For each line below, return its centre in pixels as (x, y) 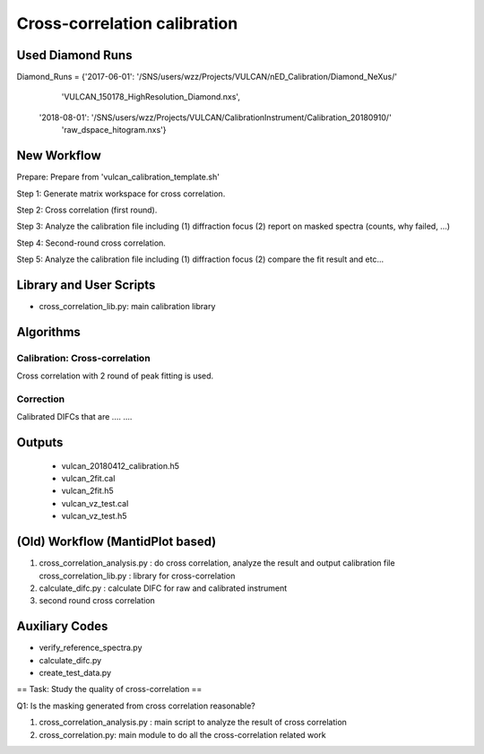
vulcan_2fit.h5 (87, 491)
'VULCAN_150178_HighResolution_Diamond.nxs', (151, 97)
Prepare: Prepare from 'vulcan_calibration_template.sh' (118, 177)
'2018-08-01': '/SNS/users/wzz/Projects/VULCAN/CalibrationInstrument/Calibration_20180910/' (215, 117)
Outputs (40, 442)
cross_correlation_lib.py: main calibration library (127, 306)
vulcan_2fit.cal (88, 479)
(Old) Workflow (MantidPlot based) (117, 542)
